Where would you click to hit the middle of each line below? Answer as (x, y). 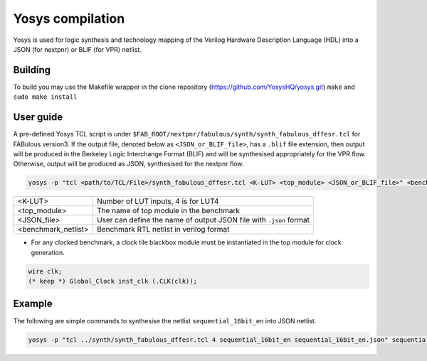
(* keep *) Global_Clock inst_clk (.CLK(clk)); (112, 281)
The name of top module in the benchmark (168, 211)
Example (33, 304)
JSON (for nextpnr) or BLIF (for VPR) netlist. (77, 49)
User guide (38, 117)
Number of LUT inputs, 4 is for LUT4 (158, 201)
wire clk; (45, 271)
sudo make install (45, 97)
